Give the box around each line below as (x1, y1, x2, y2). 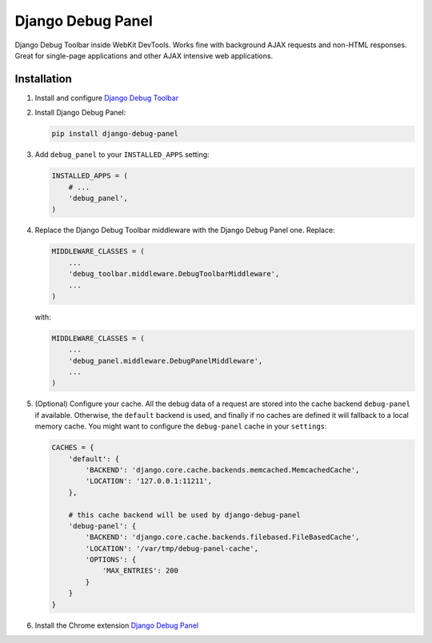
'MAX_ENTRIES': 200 (102, 566, 179, 576)
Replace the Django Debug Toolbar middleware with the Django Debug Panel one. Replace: (34, 225, 335, 235)
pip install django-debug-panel (51, 129, 179, 139)
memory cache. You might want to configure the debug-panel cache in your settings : (34, 421, 327, 432)
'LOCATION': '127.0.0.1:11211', (85, 476, 212, 486)
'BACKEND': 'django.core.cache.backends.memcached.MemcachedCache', (85, 465, 360, 474)
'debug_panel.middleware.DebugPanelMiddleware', (68, 356, 263, 365)
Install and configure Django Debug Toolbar (34, 93, 179, 102)
